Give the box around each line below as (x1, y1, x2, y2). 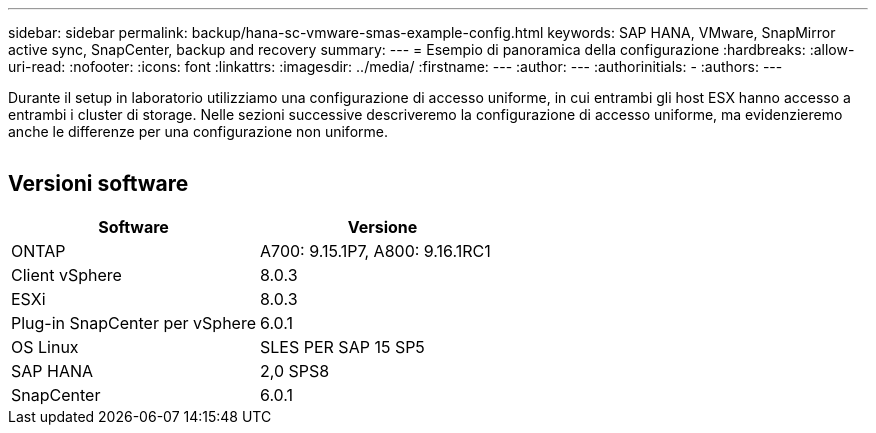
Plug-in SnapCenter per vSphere (11, 312, 257, 333)
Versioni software (8, 171, 189, 197)
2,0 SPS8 (260, 360, 330, 381)
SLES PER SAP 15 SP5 (260, 336, 425, 357)
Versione (347, 216, 418, 237)
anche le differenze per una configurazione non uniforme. (8, 123, 388, 140)
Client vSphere (11, 264, 122, 285)
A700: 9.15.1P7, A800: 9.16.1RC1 (260, 240, 491, 261)
